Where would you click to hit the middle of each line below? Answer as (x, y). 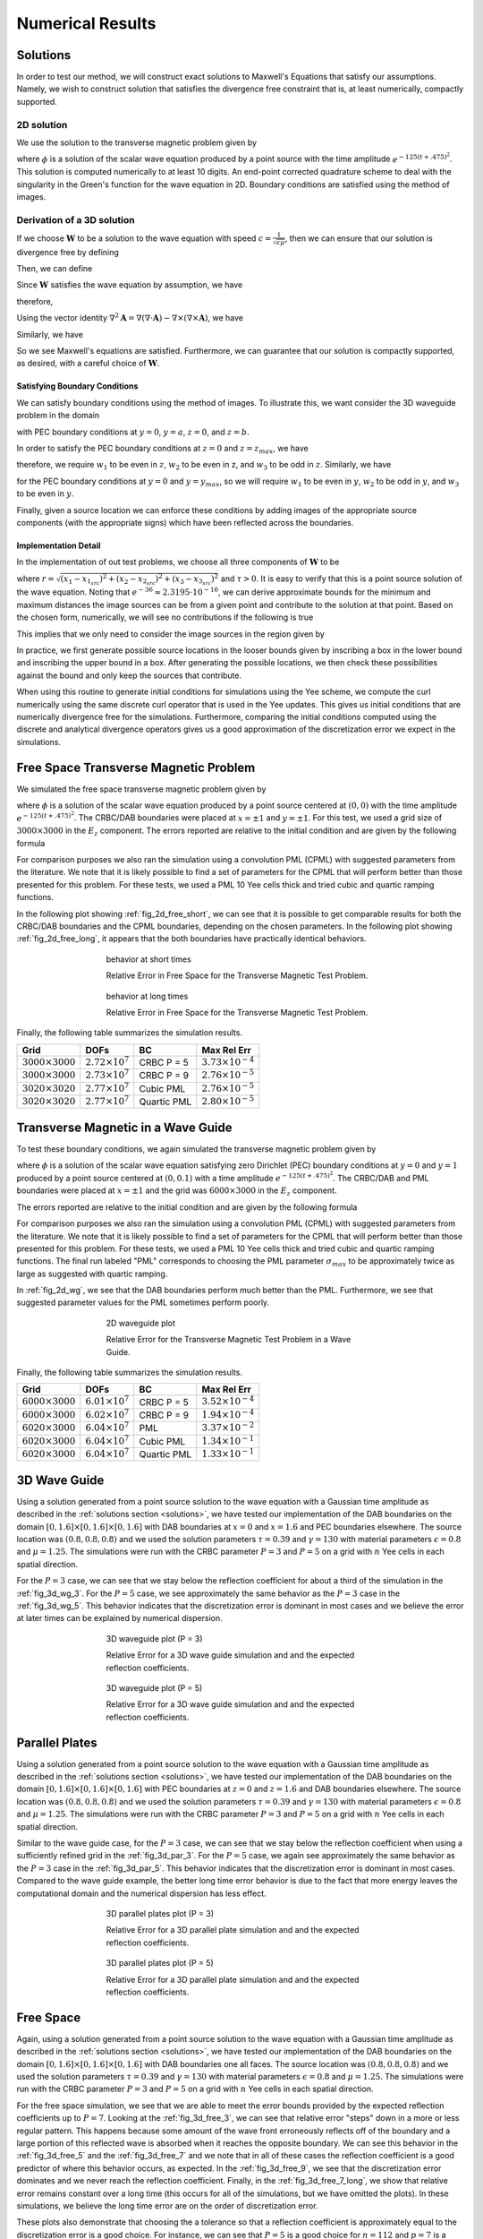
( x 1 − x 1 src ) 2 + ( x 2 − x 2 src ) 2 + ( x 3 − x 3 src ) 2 (140, 579)
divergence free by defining (68, 252)
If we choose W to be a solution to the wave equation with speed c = (144, 238)
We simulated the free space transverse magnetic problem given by (141, 789)
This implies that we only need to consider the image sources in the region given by (171, 634)
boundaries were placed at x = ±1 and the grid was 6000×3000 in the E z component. (177, 1192)
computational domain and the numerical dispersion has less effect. (142, 1893)
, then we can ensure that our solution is (359, 238)
